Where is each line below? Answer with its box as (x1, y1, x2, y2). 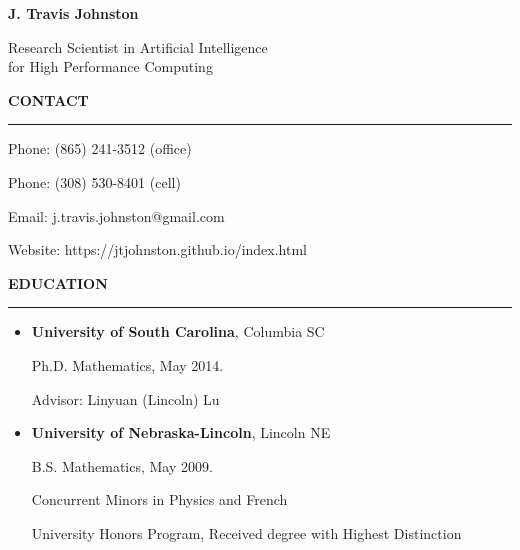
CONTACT (8, 89, 89, 110)
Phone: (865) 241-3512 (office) (8, 138, 192, 159)
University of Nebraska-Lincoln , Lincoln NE (31, 422, 331, 443)
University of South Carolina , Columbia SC (31, 321, 325, 342)
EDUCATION (8, 272, 108, 293)
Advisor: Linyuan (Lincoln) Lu (31, 388, 220, 409)
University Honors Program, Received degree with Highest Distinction (31, 522, 462, 543)
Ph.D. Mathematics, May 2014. (31, 354, 224, 375)
